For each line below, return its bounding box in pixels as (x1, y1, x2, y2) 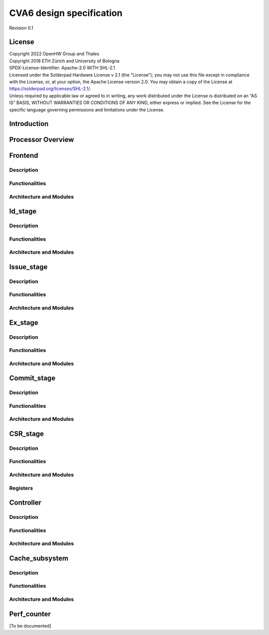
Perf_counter (9, 610, 51, 618)
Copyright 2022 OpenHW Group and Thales (9, 51, 100, 57)
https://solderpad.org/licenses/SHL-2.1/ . (9, 86, 92, 92)
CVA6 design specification (9, 7, 123, 18)
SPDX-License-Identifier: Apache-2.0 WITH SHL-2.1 (9, 65, 116, 71)
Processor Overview (9, 135, 74, 144)
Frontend (9, 151, 38, 160)
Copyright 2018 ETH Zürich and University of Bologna (9, 58, 120, 64)
